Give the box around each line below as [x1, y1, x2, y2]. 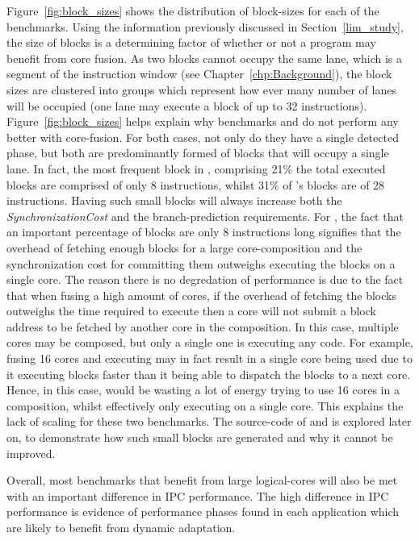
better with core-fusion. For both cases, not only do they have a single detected [6, 128, 399, 145]
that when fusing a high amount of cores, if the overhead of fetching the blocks [6, 286, 396, 303]
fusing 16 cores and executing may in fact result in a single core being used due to [6, 350, 413, 367]
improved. [6, 444, 56, 461]
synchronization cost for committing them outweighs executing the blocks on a [6, 255, 396, 272]
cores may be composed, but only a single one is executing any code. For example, [6, 334, 413, 351]
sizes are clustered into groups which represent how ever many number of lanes [6, 81, 396, 98]
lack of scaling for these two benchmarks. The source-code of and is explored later [6, 413, 412, 430]
